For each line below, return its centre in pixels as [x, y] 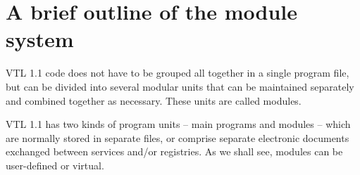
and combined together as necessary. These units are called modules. [154, 100]
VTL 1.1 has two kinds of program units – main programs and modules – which [178, 124]
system [40, 39]
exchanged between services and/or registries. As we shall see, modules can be [174, 151]
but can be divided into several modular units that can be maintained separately [180, 86]
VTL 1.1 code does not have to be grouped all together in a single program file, [178, 73]
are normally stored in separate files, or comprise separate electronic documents [178, 137]
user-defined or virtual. [55, 165]
